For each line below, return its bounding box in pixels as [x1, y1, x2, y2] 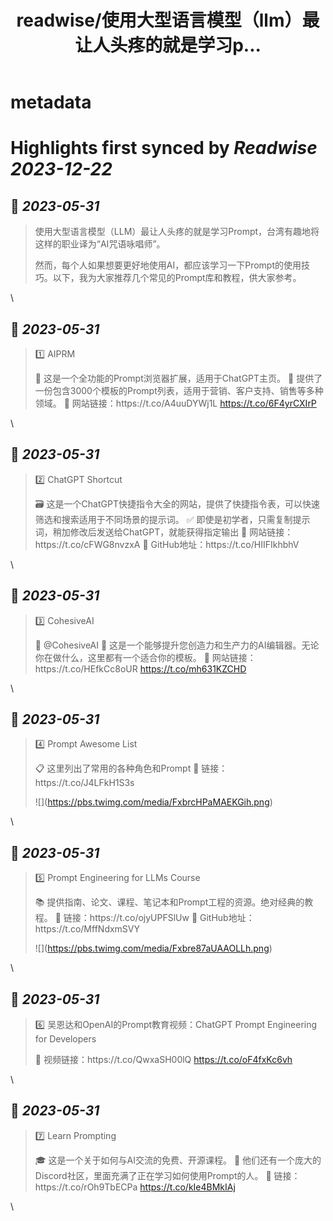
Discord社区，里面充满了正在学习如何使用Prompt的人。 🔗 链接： [34, 1169, 301, 1181]
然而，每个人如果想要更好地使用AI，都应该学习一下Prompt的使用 [34, 259, 302, 271]
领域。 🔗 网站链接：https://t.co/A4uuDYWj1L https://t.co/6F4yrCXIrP [34, 397, 317, 409]
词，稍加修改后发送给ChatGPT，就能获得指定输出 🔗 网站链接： [34, 526, 294, 538]
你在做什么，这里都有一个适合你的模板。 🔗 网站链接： [34, 651, 257, 663]
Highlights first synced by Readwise [10, 137, 318, 160]
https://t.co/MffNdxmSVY [34, 923, 141, 935]
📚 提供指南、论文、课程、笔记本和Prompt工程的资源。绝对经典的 [34, 896, 305, 908]
